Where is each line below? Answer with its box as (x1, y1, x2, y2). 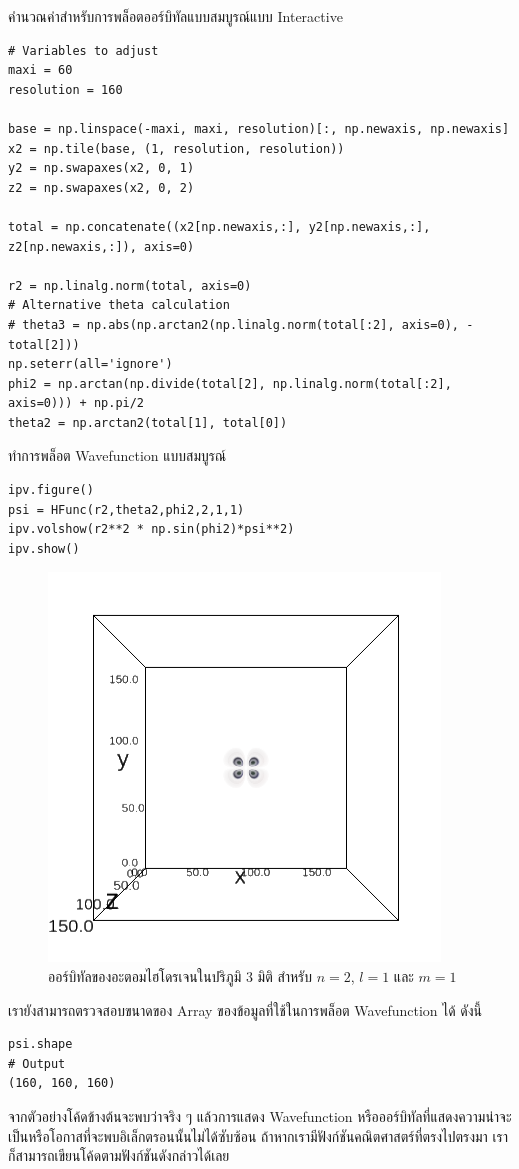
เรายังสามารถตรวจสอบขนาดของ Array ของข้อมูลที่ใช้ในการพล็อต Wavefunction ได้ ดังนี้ (8, 999, 483, 1020)
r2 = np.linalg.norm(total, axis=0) (8, 278, 252, 293)
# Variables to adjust (8, 43, 159, 58)
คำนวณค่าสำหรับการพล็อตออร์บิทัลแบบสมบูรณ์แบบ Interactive (8, 6, 343, 26)
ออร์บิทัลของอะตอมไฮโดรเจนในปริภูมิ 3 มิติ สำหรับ (48, 966, 313, 987)
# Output (8, 1056, 66, 1071)
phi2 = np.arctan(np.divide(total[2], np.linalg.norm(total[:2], (8, 376, 452, 391)
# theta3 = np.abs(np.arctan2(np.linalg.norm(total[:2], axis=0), (8, 317, 460, 332)
